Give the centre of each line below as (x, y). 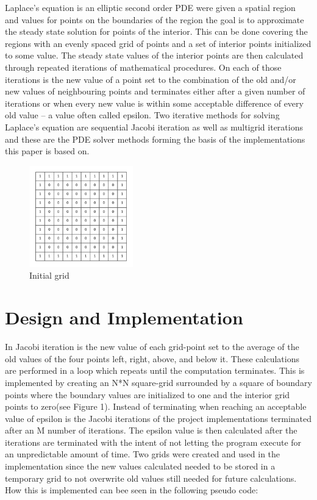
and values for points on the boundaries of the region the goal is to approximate (155, 19)
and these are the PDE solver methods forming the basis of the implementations (155, 139)
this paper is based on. (47, 151)
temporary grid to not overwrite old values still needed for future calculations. (151, 478)
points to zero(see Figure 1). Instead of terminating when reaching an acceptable (156, 406)
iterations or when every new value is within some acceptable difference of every (154, 103)
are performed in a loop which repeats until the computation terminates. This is (155, 370)
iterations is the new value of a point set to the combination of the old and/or (151, 79)
